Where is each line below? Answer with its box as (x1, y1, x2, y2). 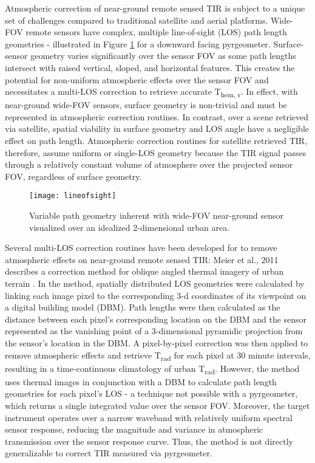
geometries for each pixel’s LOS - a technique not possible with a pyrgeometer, (5, 387, 298, 400)
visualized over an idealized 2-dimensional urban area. (29, 221, 230, 233)
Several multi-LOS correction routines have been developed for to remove (5, 241, 277, 254)
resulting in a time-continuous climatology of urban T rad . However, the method (5, 362, 300, 376)
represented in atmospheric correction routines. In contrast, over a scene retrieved (5, 110, 309, 123)
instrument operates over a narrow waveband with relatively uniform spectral (5, 411, 293, 424)
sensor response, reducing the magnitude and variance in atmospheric (5, 423, 263, 436)
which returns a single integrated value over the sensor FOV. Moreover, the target (5, 399, 310, 412)
